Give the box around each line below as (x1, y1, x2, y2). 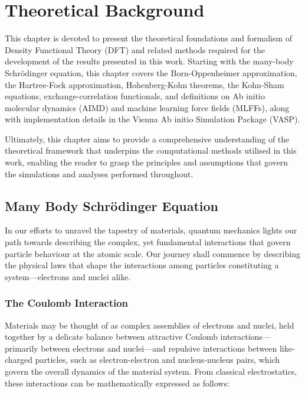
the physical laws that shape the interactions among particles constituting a (5, 259, 279, 271)
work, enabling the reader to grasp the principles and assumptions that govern (5, 156, 288, 168)
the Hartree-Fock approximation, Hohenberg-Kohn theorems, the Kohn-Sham (5, 78, 284, 90)
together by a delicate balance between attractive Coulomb (5, 330, 218, 343)
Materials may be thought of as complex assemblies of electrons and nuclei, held (5, 319, 294, 331)
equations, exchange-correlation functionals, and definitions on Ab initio (5, 90, 265, 102)
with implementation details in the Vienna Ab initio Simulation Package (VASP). (5, 113, 300, 125)
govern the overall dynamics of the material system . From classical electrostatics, (5, 365, 297, 378)
